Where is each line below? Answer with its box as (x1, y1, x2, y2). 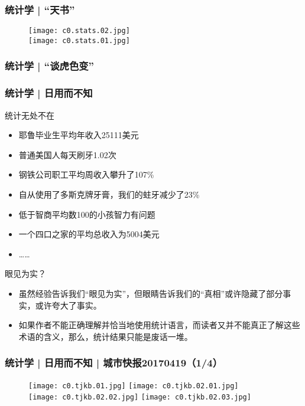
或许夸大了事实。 (35, 299, 102, 311)
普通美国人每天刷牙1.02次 (18, 148, 116, 161)
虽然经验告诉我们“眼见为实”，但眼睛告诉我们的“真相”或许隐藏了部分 (18, 287, 283, 299)
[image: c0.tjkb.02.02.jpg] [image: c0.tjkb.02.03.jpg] (28, 393, 251, 402)
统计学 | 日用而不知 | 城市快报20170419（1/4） (5, 355, 223, 370)
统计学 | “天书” (5, 2, 75, 17)
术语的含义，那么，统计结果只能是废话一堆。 (18, 330, 193, 342)
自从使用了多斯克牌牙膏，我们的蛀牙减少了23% (18, 188, 200, 200)
